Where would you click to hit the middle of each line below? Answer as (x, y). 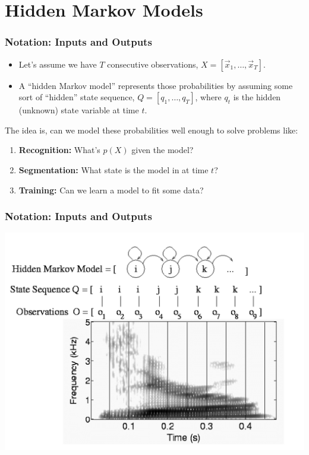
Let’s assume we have (58, 64)
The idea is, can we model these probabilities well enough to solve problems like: (152, 130)
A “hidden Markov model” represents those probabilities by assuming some (156, 85)
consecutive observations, (153, 64)
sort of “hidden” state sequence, (77, 97)
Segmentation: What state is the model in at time (113, 169)
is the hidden (257, 97)
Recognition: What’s (59, 150)
